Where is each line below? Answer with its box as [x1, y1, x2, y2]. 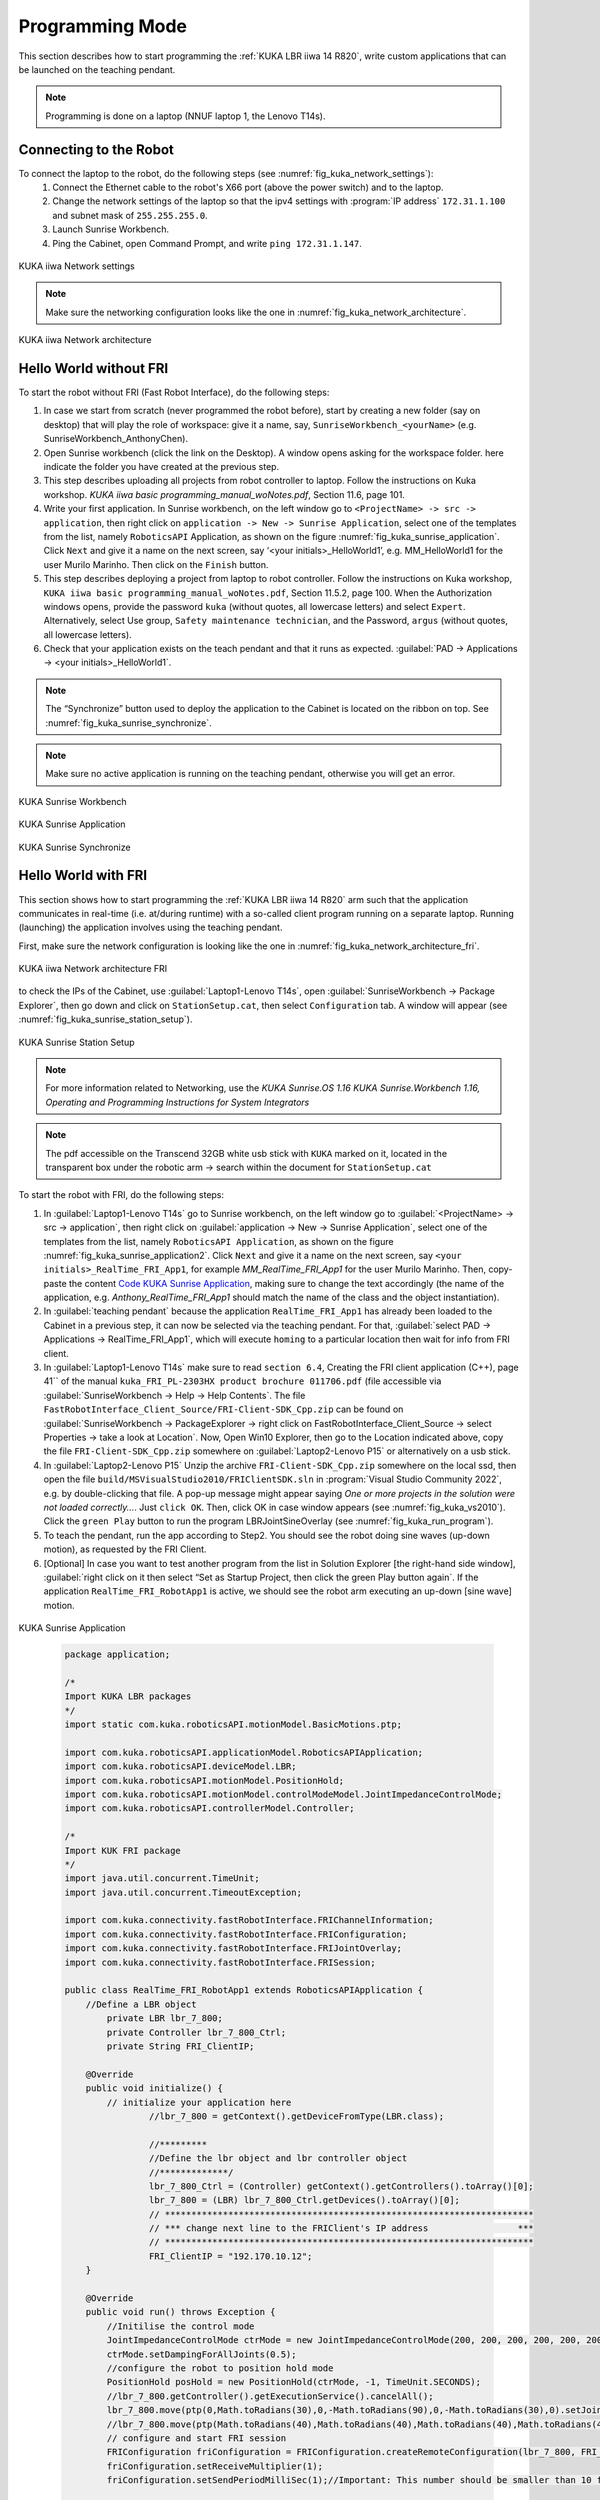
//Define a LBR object [85, 1998, 197, 2010]
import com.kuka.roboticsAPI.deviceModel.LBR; [64, 1761, 297, 1772]
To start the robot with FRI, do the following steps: [18, 1189, 225, 1201]
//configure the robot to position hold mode [106, 2362, 334, 2374]
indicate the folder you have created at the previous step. [43, 461, 280, 472]
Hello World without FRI [18, 360, 169, 377]
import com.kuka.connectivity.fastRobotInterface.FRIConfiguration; [64, 1928, 408, 1940]
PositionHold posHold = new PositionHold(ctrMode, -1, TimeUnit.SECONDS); [106, 2376, 482, 2388]
